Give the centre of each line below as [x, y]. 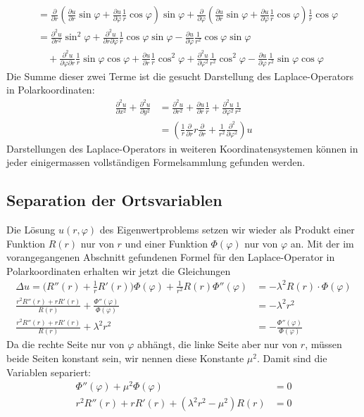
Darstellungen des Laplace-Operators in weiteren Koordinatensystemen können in [182, 148]
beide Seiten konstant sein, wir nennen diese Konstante [125, 358]
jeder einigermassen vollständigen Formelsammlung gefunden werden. [156, 162]
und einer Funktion [166, 243]
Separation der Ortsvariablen [114, 200]
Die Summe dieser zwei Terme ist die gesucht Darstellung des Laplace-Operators [180, 76]
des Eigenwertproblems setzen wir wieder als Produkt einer [227, 229]
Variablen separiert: [49, 372]
